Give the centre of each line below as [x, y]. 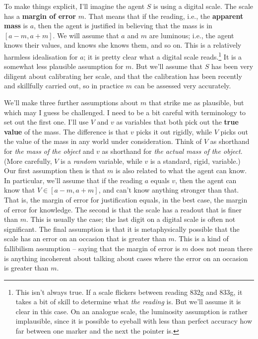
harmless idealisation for [41, 56]
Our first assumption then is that [55, 170]
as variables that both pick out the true [177, 122]
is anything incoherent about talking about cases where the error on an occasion [126, 258]
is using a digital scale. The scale [203, 6]
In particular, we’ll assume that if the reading [73, 180]
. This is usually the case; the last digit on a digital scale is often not [131, 219]
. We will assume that [86, 35]
